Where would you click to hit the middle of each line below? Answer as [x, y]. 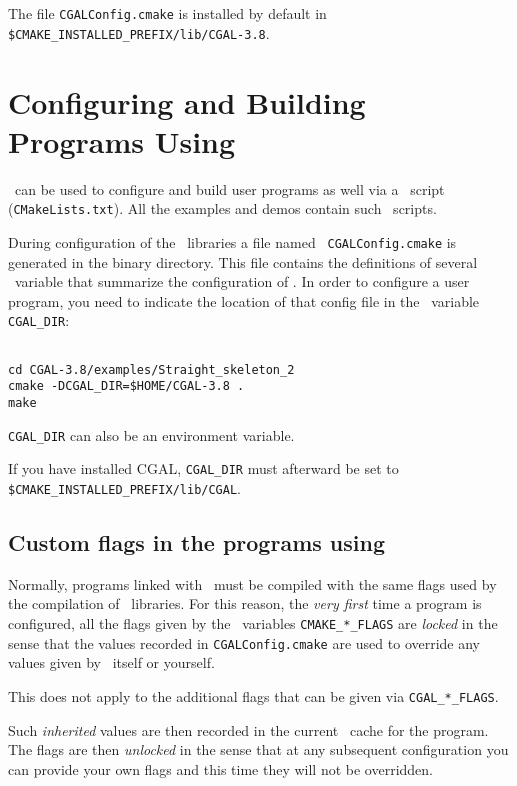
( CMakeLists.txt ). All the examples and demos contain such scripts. [222, 208]
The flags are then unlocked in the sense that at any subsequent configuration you [258, 749]
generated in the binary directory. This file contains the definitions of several [243, 261]
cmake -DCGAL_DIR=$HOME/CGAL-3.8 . [126, 386]
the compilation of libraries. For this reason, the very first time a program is [245, 603]
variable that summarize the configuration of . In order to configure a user [242, 281]
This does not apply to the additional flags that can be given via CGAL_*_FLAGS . [253, 695]
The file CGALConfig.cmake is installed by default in [167, 13]
